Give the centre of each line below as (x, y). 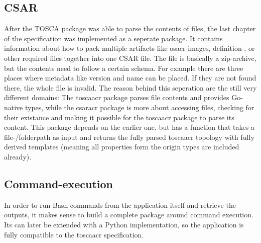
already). (18, 156)
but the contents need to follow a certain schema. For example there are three (124, 68)
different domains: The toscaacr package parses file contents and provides (117, 97)
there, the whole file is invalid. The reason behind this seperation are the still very (130, 87)
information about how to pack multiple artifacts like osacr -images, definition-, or (129, 48)
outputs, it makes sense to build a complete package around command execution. (129, 215)
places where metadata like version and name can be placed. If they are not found (130, 78)
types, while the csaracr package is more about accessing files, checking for (140, 107)
